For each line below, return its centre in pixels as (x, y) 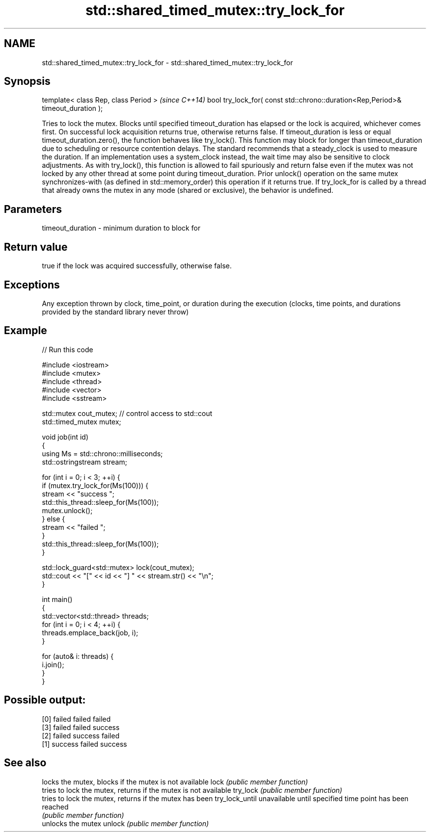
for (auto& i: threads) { (78, 656)
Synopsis (27, 81)
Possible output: (45, 700)
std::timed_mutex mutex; (81, 421)
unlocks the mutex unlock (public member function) (125, 823)
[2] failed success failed (81, 735)
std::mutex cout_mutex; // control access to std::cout (127, 413)
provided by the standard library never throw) (115, 312)
